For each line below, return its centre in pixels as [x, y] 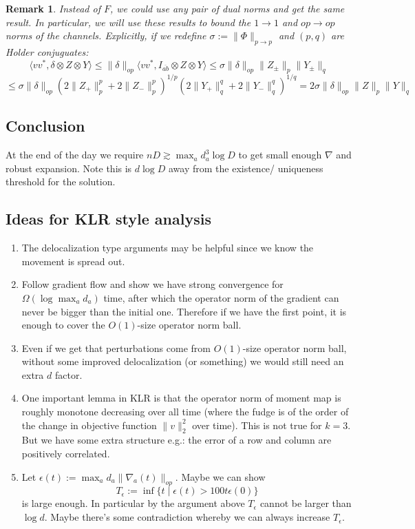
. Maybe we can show [220, 476]
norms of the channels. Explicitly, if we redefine [106, 35]
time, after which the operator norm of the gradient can [221, 297]
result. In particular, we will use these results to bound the [128, 22]
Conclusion [45, 126]
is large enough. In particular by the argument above [133, 503]
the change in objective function [89, 425]
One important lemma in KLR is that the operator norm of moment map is [181, 398]
